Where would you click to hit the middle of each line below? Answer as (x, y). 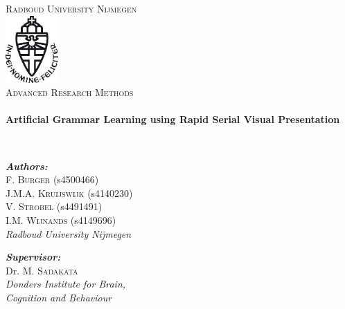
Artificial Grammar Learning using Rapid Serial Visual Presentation (173, 119)
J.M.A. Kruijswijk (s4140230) (69, 193)
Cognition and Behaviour (59, 297)
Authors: (27, 166)
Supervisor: (33, 257)
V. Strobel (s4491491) (54, 206)
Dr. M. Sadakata (42, 270)
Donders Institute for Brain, (66, 284)
